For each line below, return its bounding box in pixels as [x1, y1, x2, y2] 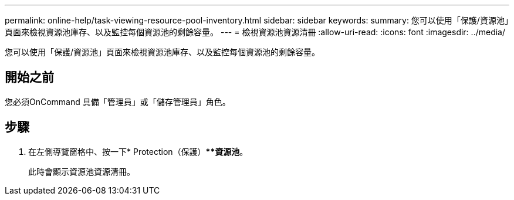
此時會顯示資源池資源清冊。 [28, 166, 135, 177]
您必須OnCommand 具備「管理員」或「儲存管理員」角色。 [5, 96, 231, 107]
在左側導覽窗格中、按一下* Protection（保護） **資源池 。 [28, 146, 248, 157]
